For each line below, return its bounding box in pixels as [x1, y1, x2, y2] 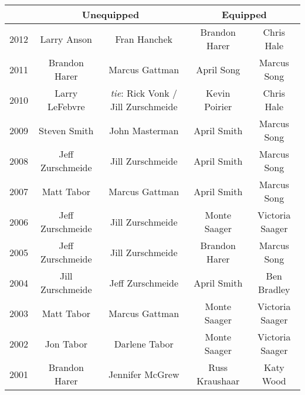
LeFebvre [47, 100, 85, 113]
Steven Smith [39, 123, 94, 137]
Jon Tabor [45, 336, 87, 350]
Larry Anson [40, 32, 92, 46]
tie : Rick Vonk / [110, 86, 177, 100]
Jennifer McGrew [109, 367, 179, 381]
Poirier [204, 100, 232, 113]
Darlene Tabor [114, 336, 174, 350]
